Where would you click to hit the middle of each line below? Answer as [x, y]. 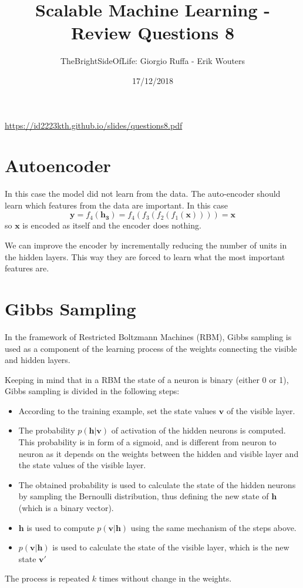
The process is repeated [47, 578]
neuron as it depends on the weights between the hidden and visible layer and [159, 453]
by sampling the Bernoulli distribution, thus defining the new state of [144, 496]
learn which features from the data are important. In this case [116, 205]
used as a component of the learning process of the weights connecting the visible [151, 348]
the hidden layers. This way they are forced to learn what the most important [145, 256]
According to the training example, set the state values [117, 410]
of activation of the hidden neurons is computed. [198, 430]
